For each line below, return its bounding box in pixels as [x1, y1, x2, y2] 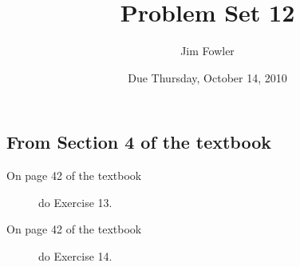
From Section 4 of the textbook [6, 130, 271, 154]
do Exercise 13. [38, 193, 112, 210]
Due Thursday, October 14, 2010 [128, 69, 287, 86]
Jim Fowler [180, 42, 235, 59]
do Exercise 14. [38, 247, 112, 264]
